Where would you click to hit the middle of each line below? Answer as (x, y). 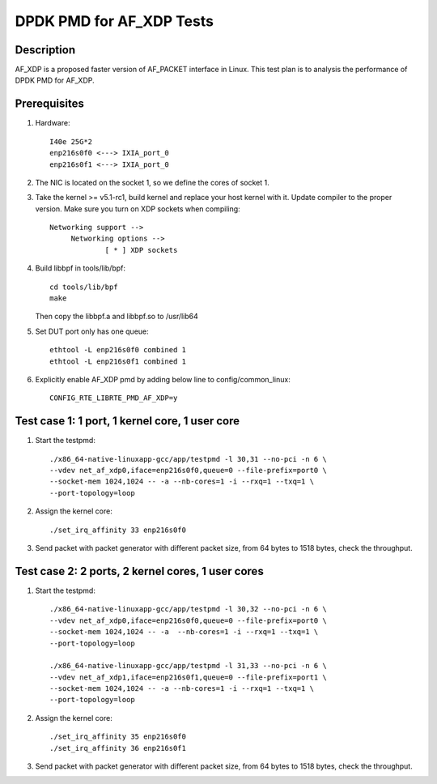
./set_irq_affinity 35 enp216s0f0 (118, 737)
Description (45, 50)
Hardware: (53, 123)
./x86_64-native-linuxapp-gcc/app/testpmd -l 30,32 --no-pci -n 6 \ (188, 609)
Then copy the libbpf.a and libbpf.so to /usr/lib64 (117, 317)
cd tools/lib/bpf (84, 287)
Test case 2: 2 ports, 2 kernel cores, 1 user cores (140, 571)
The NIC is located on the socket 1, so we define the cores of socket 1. (153, 182)
